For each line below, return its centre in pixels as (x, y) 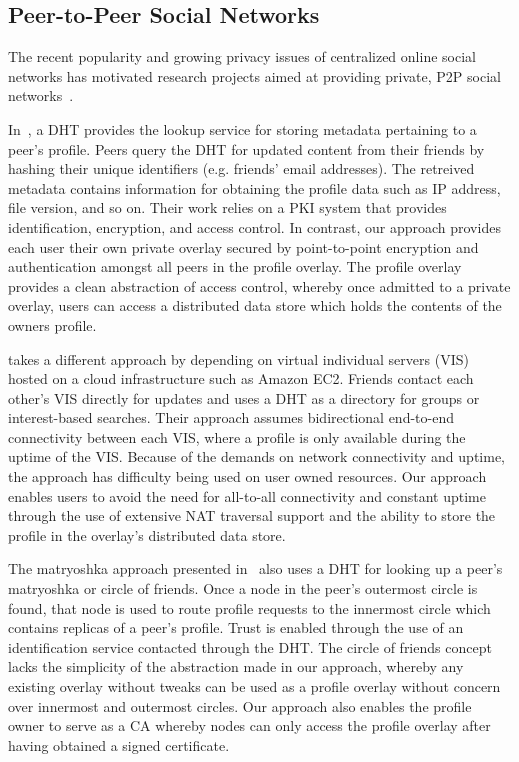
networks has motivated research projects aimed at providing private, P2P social (254, 75)
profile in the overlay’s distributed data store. (147, 534)
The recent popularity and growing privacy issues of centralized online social (242, 56)
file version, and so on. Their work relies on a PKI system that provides (227, 207)
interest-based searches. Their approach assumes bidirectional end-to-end (231, 417)
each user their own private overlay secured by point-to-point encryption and (243, 246)
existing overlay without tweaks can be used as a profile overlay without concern (254, 686)
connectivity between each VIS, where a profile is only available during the (237, 436)
